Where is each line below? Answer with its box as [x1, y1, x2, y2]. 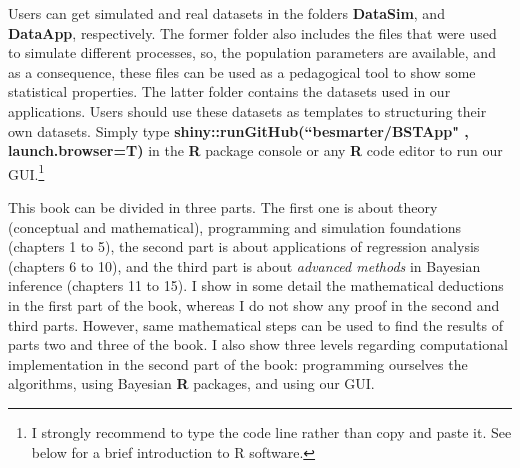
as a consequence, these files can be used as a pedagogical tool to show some [8, 61, 476, 82]
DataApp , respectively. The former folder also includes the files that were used [8, 22, 497, 43]
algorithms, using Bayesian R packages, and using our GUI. [8, 373, 375, 394]
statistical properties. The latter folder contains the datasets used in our [8, 81, 451, 102]
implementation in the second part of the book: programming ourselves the [8, 353, 468, 374]
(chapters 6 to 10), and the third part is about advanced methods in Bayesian [8, 255, 481, 276]
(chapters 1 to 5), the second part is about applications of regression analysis [8, 236, 480, 257]
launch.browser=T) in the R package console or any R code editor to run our [8, 140, 503, 161]
